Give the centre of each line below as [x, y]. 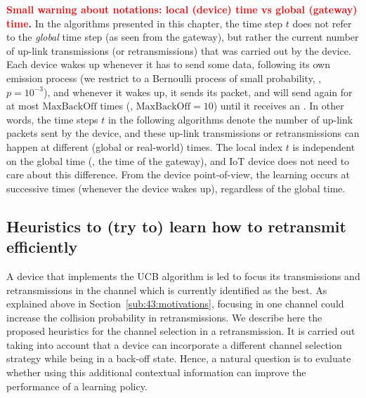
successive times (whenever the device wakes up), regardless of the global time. [176, 188]
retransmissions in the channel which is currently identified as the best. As [167, 290]
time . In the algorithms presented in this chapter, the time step [144, 23]
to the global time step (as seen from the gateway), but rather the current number [183, 37]
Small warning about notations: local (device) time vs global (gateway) [182, 9]
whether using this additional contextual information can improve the [156, 372]
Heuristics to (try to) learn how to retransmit [176, 226]
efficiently [42, 247]
